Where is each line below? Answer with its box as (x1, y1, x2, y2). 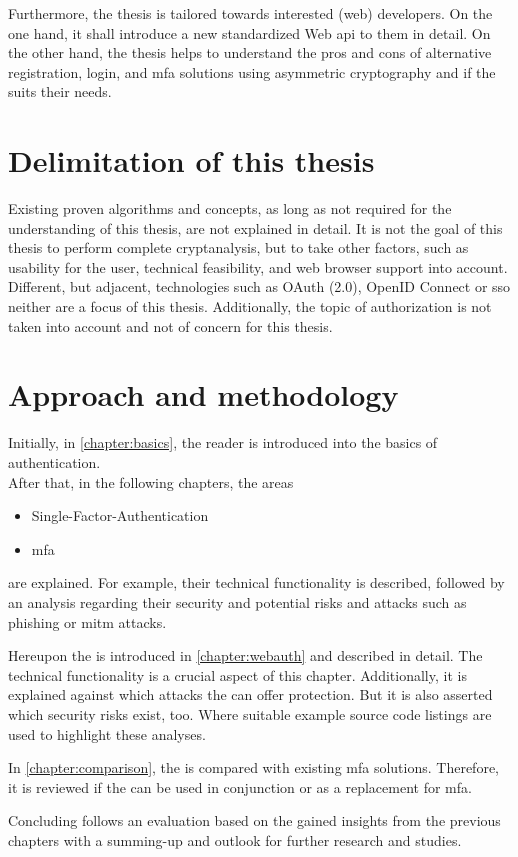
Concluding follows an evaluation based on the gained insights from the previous (8, 810, 501, 831)
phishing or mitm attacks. (8, 611, 167, 632)
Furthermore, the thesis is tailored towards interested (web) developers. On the (8, 3, 493, 23)
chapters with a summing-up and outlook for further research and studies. (8, 829, 462, 850)
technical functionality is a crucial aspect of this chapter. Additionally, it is (8, 664, 467, 685)
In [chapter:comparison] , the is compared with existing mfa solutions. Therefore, (8, 757, 500, 778)
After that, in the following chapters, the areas (8, 471, 294, 492)
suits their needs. (8, 81, 112, 102)
